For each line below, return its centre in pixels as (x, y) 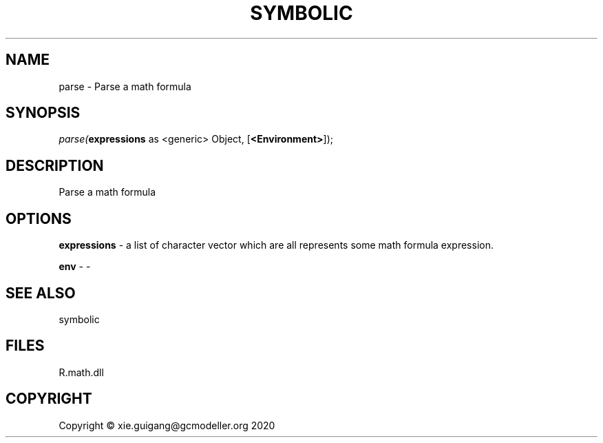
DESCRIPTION (55, 165)
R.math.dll (81, 372)
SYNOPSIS (43, 113)
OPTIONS (39, 218)
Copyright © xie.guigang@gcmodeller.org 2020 (167, 425)
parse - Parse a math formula (125, 86)
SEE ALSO (41, 293)
